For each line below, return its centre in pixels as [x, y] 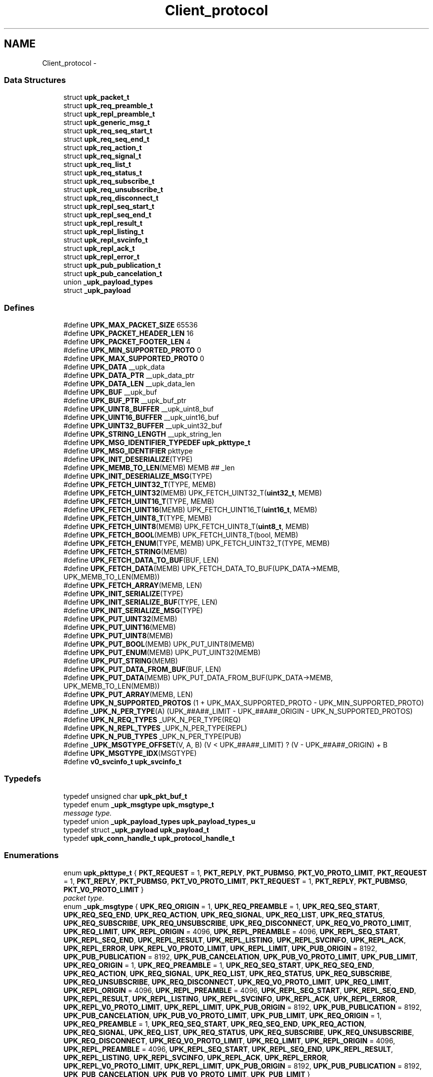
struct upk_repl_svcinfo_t [106, 240]
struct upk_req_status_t [103, 173]
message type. [88, 813]
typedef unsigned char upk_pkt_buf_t [125, 796]
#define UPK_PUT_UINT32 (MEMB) [120, 619]
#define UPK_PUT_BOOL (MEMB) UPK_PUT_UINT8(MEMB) [159, 644]
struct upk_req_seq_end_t [107, 139]
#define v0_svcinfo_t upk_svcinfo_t [123, 762]
